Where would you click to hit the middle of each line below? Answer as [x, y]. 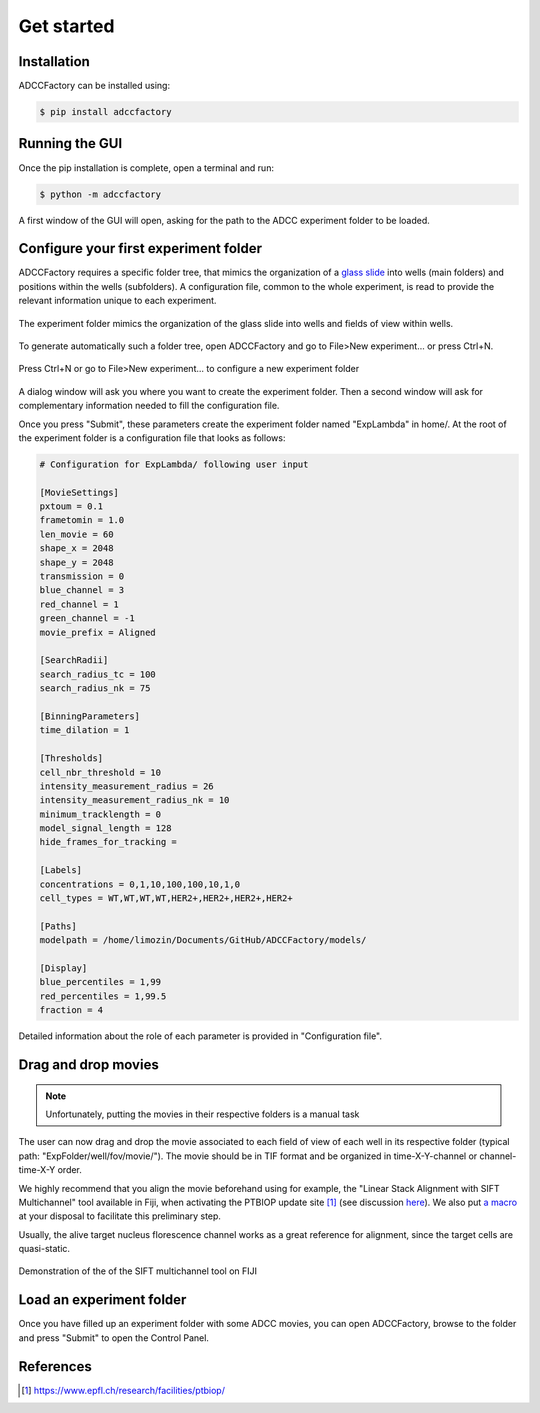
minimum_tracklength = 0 [100, 814]
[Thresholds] [71, 758]
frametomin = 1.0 [82, 520]
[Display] [63, 968]
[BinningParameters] [89, 716]
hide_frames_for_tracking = [108, 842]
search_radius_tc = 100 [98, 674]
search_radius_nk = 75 [95, 688]
